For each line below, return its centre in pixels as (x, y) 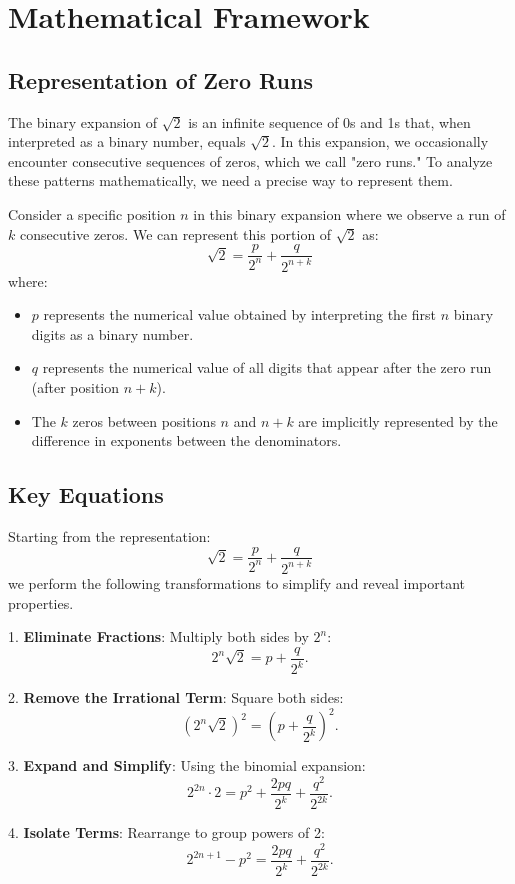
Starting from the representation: (109, 535)
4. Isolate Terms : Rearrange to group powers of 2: (166, 832)
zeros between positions (144, 420)
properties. (41, 602)
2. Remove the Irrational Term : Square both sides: (176, 697)
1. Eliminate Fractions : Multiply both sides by (158, 636)
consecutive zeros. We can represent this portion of (175, 233)
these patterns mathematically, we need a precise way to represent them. (230, 180)
